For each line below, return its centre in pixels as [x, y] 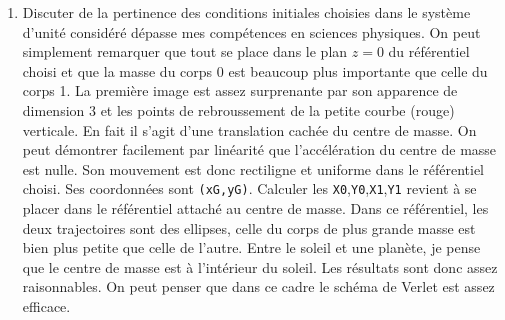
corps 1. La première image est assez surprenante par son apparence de [240, 90]
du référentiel [429, 51]
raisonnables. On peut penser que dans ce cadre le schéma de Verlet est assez [258, 286]
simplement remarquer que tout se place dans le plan [185, 51]
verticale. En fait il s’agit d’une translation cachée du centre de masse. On [249, 129]
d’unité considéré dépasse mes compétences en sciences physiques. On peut [251, 31]
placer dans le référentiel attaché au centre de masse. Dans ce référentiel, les [255, 208]
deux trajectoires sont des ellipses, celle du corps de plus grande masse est [249, 227]
